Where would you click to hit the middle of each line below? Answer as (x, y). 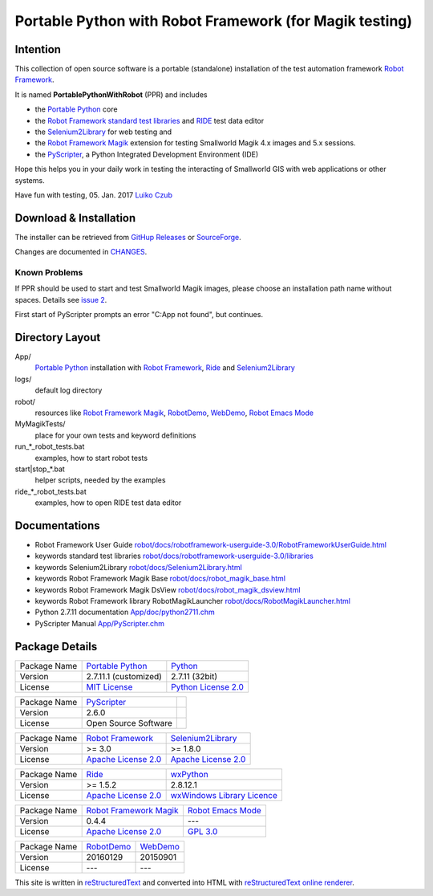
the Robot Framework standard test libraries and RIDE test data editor (150, 120)
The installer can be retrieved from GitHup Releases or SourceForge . (128, 237)
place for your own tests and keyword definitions (115, 435)
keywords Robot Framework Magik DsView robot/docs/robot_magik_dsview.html (168, 589)
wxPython (189, 774)
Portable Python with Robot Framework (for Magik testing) (214, 21)
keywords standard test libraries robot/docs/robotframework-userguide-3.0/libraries (174, 556)
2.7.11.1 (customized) (124, 676)
